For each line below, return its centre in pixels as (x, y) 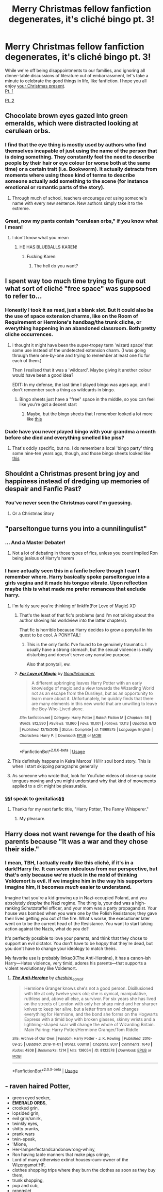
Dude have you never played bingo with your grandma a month (81, 431)
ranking (13, 908)
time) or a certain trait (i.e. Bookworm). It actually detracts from (81, 169)
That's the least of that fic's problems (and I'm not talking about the (87, 615)
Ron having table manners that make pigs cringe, (61, 1155)
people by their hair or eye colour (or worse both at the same (78, 163)
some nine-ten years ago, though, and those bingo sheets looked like (81, 453)
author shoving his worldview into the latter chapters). (73, 620)
